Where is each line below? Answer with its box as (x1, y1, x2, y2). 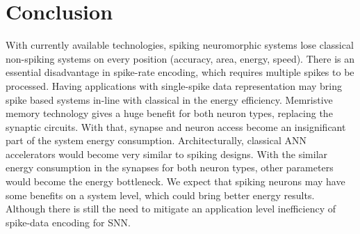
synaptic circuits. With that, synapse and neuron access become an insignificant (6, 119, 346, 134)
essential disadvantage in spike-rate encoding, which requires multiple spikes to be (6, 65, 354, 79)
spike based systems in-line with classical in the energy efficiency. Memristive (6, 92, 333, 107)
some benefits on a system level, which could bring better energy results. (6, 187, 315, 202)
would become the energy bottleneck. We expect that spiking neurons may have (6, 174, 345, 189)
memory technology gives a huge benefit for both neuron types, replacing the (6, 106, 333, 120)
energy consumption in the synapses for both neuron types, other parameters (6, 160, 334, 175)
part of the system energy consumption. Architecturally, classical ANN (6, 133, 306, 148)
